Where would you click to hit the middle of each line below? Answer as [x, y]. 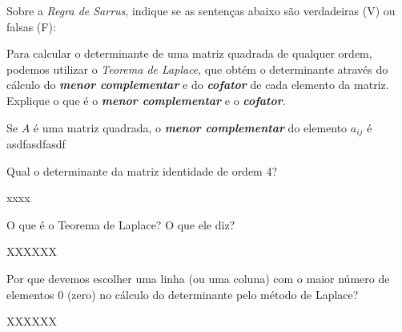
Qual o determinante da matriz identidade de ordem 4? [142, 170]
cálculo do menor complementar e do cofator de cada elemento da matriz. [198, 85]
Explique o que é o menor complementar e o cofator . [146, 100]
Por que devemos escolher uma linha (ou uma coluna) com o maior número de [198, 278]
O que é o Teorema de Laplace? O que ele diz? [121, 224]
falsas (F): [31, 26]
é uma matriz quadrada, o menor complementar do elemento [190, 127]
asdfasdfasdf [36, 144]
